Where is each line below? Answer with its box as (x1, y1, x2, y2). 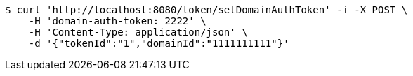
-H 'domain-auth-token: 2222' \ (28, 15, 206, 26)
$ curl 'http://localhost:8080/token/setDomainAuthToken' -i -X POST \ (5, 4, 408, 15)
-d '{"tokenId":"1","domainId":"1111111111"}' (28, 38, 289, 49)
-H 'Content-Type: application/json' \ (28, 26, 248, 38)
